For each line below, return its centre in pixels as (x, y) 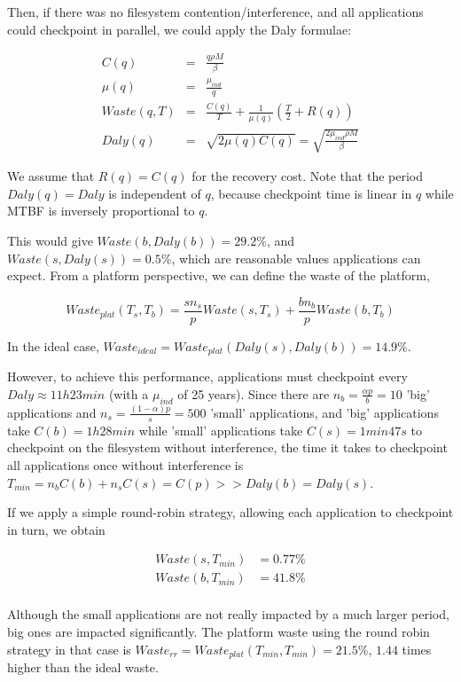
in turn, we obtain (56, 529)
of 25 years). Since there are (254, 393)
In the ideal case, (53, 345)
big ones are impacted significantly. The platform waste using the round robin (219, 632)
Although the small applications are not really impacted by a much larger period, (228, 614)
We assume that (51, 176)
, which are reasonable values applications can (296, 258)
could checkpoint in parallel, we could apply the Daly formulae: (180, 29)
